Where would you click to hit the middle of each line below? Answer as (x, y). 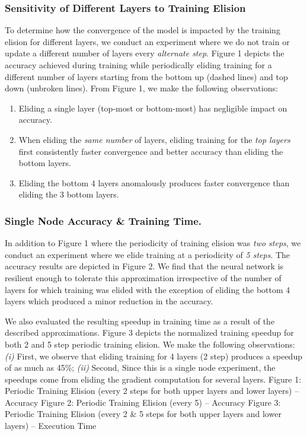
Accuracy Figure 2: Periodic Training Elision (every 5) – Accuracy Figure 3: (143, 402)
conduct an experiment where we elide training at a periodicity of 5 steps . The (148, 254)
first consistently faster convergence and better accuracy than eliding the (151, 151)
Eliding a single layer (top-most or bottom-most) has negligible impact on (153, 108)
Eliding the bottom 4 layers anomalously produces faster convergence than (154, 182)
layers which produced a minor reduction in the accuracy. (109, 301)
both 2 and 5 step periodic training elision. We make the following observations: (150, 344)
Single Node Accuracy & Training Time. (103, 220)
